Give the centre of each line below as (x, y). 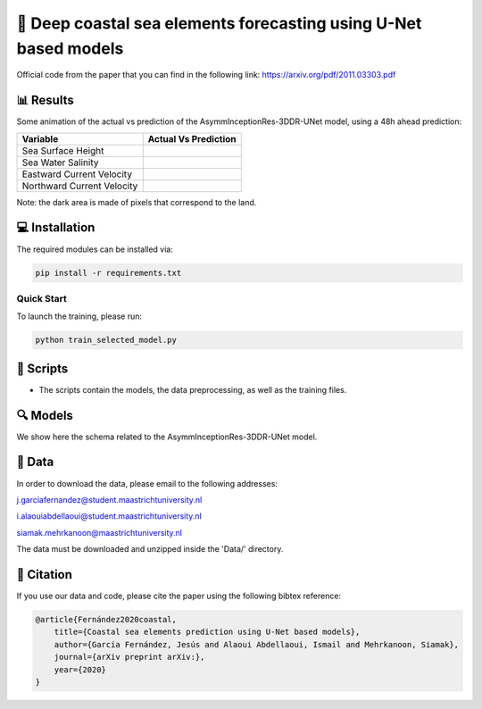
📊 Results (46, 100)
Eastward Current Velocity (77, 174)
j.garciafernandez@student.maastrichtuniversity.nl (109, 499)
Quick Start (42, 298)
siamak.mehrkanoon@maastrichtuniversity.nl (100, 532)
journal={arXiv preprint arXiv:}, (129, 657)
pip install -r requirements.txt (108, 273)
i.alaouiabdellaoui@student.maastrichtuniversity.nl (109, 516)
